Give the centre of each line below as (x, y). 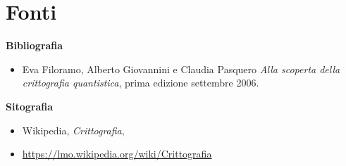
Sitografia (30, 106)
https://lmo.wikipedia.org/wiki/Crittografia (117, 154)
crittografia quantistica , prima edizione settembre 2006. (141, 83)
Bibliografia (35, 45)
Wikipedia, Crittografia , (73, 130)
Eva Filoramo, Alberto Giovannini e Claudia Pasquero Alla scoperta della (181, 69)
